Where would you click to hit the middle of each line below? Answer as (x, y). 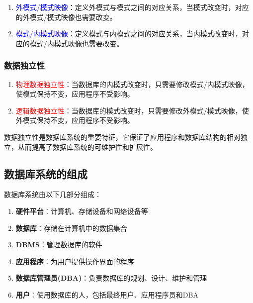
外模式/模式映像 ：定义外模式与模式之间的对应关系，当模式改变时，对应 (132, 7)
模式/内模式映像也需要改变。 (77, 43)
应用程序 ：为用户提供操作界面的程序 (75, 261)
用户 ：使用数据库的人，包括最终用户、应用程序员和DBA (107, 294)
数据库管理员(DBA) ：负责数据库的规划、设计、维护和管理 (111, 278)
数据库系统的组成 (46, 173)
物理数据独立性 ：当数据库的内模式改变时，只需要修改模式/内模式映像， (132, 84)
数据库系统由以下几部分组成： (53, 194)
